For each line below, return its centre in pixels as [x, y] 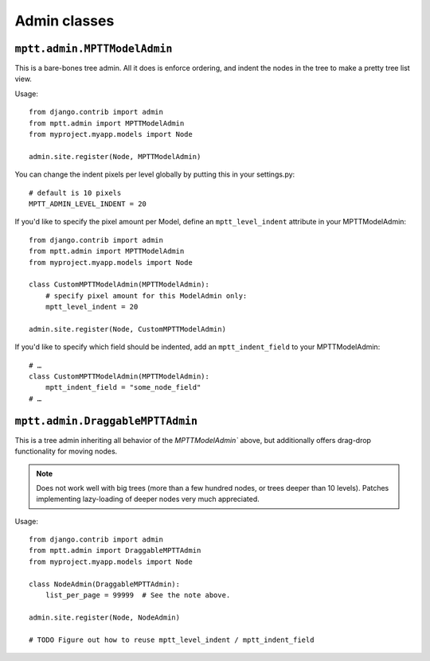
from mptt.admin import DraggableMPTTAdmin [115, 550]
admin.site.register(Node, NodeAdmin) [105, 617]
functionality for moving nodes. [66, 451]
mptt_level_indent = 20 [92, 307]
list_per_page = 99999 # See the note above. [138, 595]
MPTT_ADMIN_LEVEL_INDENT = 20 [88, 204]
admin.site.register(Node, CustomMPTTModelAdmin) [128, 329]
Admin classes [64, 21]
